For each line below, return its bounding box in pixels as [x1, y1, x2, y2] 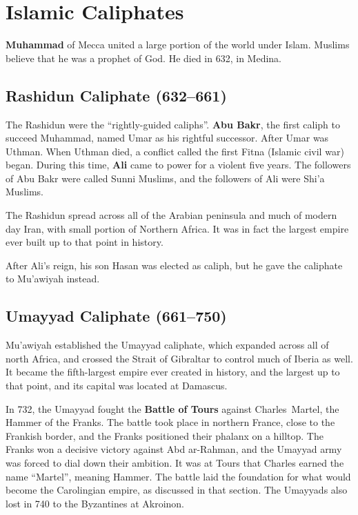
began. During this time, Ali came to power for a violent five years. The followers [6, 157, 351, 172]
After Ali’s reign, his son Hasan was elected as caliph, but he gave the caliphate [6, 257, 343, 272]
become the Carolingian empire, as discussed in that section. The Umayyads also [6, 483, 348, 497]
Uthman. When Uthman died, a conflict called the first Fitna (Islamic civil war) [6, 144, 344, 158]
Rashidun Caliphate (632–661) [6, 84, 227, 106]
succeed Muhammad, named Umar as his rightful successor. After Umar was [6, 130, 329, 145]
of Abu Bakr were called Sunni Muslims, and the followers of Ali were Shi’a [6, 171, 325, 185]
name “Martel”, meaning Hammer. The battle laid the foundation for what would [6, 469, 351, 483]
